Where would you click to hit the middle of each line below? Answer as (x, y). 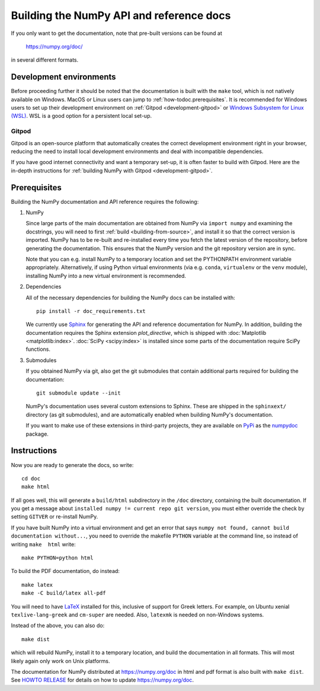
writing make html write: (44, 544)
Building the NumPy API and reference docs (121, 15)
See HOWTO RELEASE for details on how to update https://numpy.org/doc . (102, 680)
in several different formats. (45, 60)
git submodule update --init (79, 393)
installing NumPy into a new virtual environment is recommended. (106, 276)
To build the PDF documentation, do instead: (65, 571)
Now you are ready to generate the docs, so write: (72, 465)
